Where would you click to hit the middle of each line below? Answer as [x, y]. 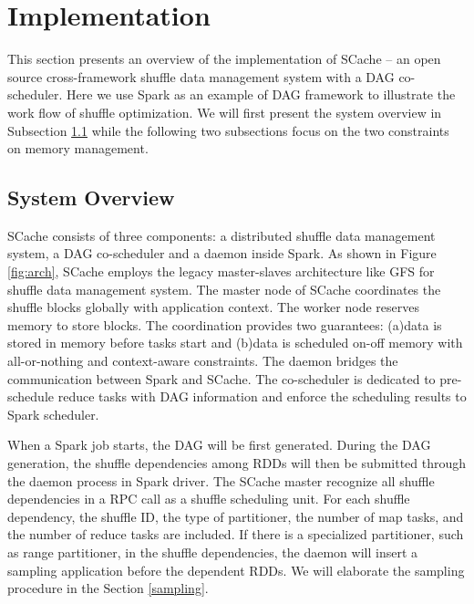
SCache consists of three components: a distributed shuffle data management [222, 235]
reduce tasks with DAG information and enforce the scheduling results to [262, 396]
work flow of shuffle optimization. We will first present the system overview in [225, 112]
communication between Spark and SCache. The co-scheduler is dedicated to [222, 378]
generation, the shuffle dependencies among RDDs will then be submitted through [237, 463]
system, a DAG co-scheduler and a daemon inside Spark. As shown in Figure [222, 253]
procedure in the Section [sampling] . [108, 588]
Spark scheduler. [53, 414]
